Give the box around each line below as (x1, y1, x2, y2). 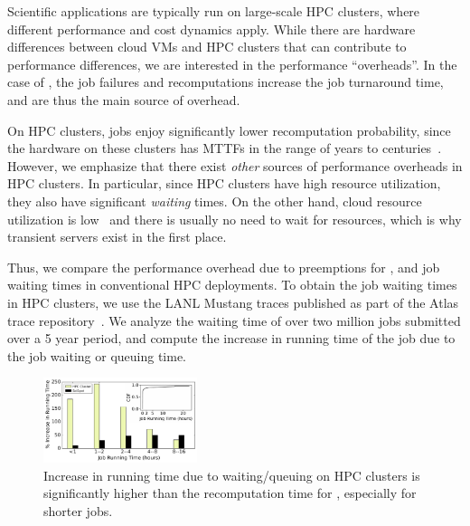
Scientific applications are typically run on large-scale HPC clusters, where (7, 2, 420, 20)
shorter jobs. (43, 501, 113, 520)
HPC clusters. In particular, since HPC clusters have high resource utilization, (7, 174, 441, 193)
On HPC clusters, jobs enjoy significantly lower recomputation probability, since (7, 120, 451, 139)
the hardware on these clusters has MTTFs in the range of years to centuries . (7, 139, 442, 158)
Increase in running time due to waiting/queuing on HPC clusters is (43, 465, 420, 484)
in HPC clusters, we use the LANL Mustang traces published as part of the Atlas (7, 292, 459, 311)
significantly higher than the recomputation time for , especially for (43, 483, 417, 502)
